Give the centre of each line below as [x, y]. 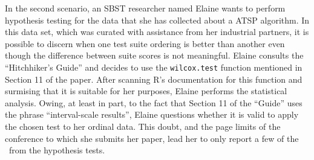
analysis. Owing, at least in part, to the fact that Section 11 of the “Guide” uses [154, 102]
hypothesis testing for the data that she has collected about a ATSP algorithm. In [157, 20]
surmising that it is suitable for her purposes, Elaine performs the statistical [146, 91]
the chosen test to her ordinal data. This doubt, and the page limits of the [143, 126]
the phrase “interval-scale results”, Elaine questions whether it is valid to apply [152, 114]
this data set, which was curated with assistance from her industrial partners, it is [157, 32]
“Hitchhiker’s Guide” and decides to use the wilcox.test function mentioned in [154, 67]
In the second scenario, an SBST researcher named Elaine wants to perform [145, 8]
